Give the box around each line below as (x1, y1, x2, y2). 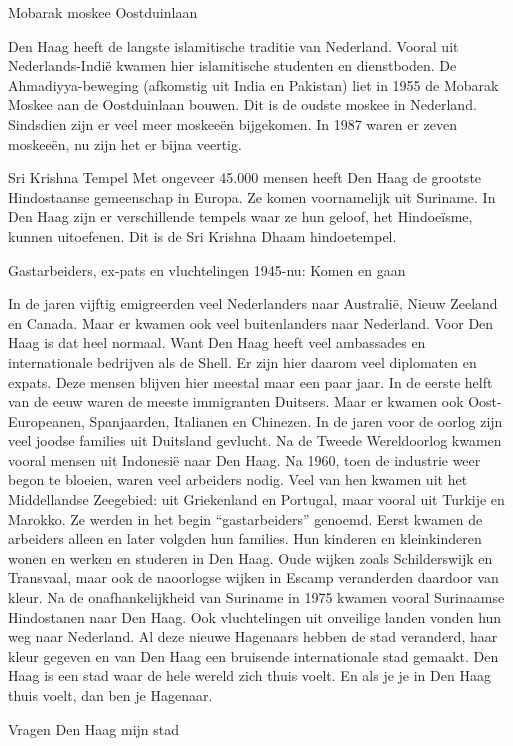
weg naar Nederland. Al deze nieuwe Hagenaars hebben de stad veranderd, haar (8, 626, 498, 647)
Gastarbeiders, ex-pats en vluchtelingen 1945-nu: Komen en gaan (8, 259, 406, 280)
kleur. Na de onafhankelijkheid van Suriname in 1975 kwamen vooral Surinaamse (8, 587, 505, 608)
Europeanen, (8, 410, 85, 431)
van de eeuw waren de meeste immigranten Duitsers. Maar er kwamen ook (8, 391, 464, 412)
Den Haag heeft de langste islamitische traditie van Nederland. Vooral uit (8, 35, 459, 56)
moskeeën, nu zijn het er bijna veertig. (8, 133, 242, 154)
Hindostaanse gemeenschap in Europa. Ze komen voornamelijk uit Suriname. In (8, 186, 496, 207)
